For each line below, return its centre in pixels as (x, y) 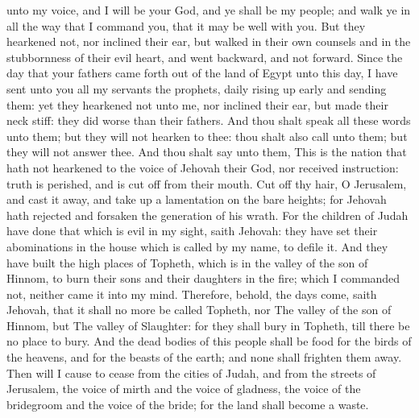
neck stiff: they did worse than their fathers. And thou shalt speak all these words (209, 120)
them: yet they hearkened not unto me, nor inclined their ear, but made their (197, 104)
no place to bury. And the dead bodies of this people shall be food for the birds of (209, 341)
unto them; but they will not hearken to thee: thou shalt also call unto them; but (207, 136)
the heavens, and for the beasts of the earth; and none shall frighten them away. (204, 357)
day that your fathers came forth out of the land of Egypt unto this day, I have (202, 73)
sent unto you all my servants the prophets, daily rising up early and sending (197, 88)
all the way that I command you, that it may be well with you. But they (186, 25)
